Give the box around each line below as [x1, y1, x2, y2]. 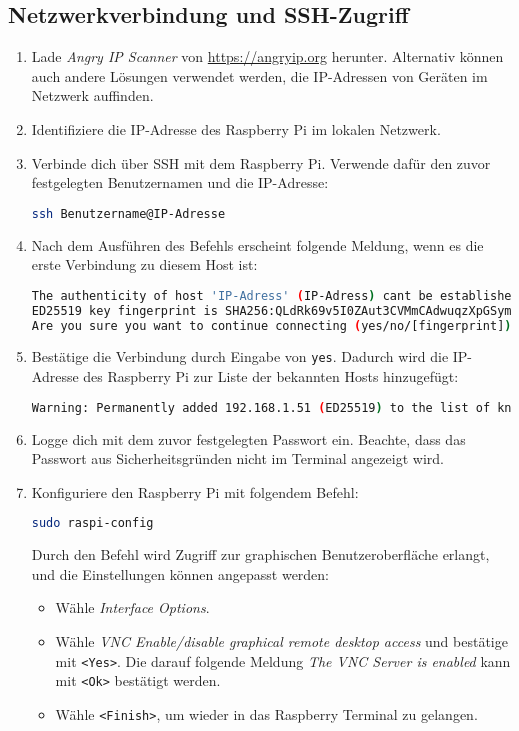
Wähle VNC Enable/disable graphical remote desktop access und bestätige [55, 631, 508, 652]
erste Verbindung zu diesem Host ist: [31, 254, 258, 275]
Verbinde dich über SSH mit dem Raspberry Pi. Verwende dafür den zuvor [31, 152, 491, 173]
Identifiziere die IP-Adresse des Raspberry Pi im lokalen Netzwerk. [31, 118, 441, 139]
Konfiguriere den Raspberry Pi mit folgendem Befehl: [31, 481, 359, 502]
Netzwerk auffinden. [31, 85, 154, 106]
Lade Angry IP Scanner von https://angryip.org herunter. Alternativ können [31, 46, 504, 67]
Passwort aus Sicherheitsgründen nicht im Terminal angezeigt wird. [31, 448, 444, 469]
